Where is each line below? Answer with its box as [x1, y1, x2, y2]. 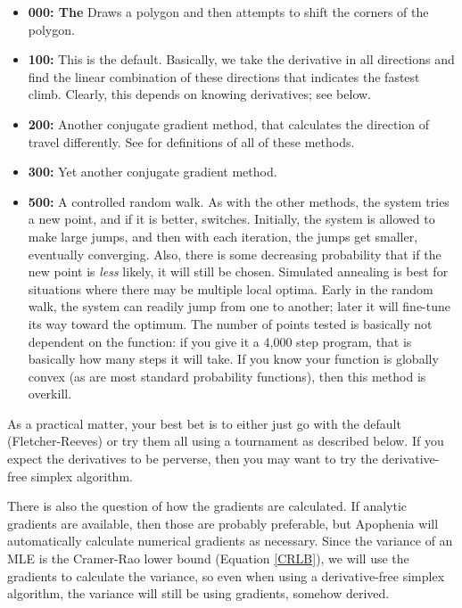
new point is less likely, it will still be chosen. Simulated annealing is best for [28, 262, 449, 281]
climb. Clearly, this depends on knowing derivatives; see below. [28, 85, 372, 103]
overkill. [28, 384, 72, 403]
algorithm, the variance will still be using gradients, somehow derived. [7, 584, 390, 603]
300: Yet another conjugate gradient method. [28, 162, 277, 181]
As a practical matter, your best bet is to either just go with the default [7, 414, 401, 432]
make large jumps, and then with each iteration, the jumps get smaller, [28, 226, 418, 245]
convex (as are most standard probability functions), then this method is [28, 366, 426, 385]
